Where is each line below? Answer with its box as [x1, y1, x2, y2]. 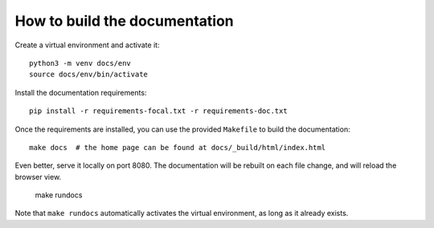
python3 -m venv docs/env [29, 59, 132, 67]
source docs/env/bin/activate [29, 70, 149, 79]
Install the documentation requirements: [14, 88, 147, 97]
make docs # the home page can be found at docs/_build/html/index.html [29, 143, 326, 152]
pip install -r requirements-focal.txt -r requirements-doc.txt [29, 107, 289, 116]
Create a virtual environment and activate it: [14, 40, 160, 50]
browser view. [14, 172, 62, 181]
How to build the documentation [14, 12, 235, 30]
